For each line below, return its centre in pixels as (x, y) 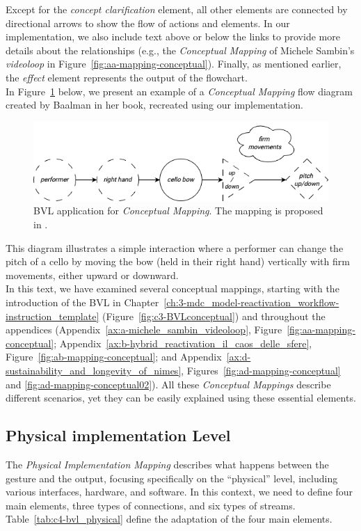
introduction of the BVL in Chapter (82, 302)
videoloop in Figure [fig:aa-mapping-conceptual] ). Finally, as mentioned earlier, (174, 64)
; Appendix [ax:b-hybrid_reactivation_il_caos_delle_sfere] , (183, 343)
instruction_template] (53, 316)
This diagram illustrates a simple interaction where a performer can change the (175, 247)
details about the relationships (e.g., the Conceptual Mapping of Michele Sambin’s (180, 50)
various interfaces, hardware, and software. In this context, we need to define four (179, 492)
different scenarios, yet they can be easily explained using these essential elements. (181, 398)
